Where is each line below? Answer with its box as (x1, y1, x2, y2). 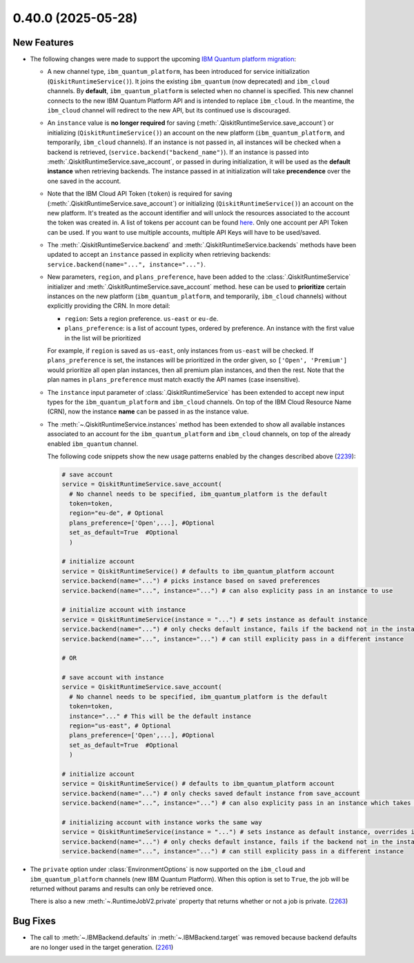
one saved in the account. (47, 177, 121, 185)
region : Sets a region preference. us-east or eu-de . (64, 314, 219, 322)
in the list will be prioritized (64, 333, 141, 342)
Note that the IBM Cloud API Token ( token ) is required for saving (47, 190, 233, 198)
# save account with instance (61, 674, 164, 681)
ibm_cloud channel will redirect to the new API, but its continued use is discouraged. (47, 106, 291, 115)
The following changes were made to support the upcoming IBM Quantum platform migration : (30, 55, 297, 64)
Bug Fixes (12, 915, 57, 927)
